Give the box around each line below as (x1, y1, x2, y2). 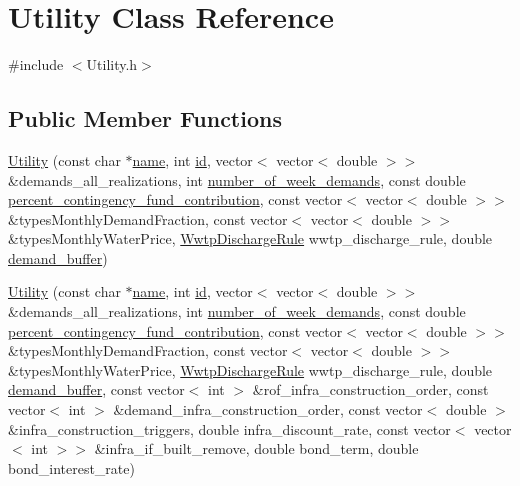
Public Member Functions (8, 103, 282, 134)
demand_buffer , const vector (8, 379, 185, 400)
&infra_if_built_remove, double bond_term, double (94, 438, 419, 459)
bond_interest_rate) (8, 457, 135, 478)
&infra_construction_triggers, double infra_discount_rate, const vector (8, 418, 451, 439)
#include (8, 54, 64, 75)
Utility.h (86, 54, 138, 75)
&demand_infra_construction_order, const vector (113, 399, 423, 420)
